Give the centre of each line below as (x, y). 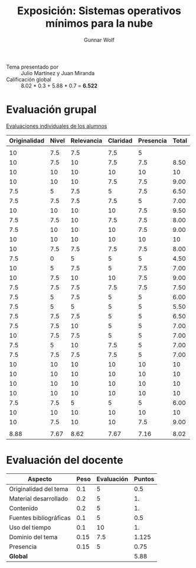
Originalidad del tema (39, 489)
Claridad (120, 140)
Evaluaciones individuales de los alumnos (57, 126)
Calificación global (29, 79)
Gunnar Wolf (99, 40)
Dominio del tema (33, 537)
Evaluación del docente (65, 460)
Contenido (24, 508)
